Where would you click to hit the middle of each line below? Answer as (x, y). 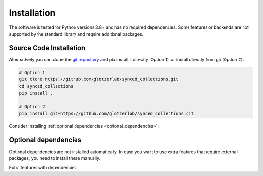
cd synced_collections (46, 86)
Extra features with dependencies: (43, 167)
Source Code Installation (47, 48)
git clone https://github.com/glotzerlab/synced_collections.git (99, 79)
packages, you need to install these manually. (55, 158)
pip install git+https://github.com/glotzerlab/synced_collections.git (107, 114)
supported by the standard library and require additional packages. (76, 34)
